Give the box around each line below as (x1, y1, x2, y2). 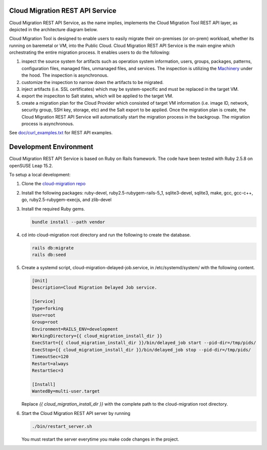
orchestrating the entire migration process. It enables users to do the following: (9, 49, 171, 55)
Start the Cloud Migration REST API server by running (21, 410, 131, 416)
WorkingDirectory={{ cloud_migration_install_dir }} (32, 333, 163, 339)
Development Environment (9, 143, 93, 151)
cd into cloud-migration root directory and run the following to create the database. (21, 232, 191, 238)
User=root (32, 312, 56, 318)
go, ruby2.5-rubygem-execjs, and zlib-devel (21, 197, 112, 203)
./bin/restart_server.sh (32, 423, 92, 429)
